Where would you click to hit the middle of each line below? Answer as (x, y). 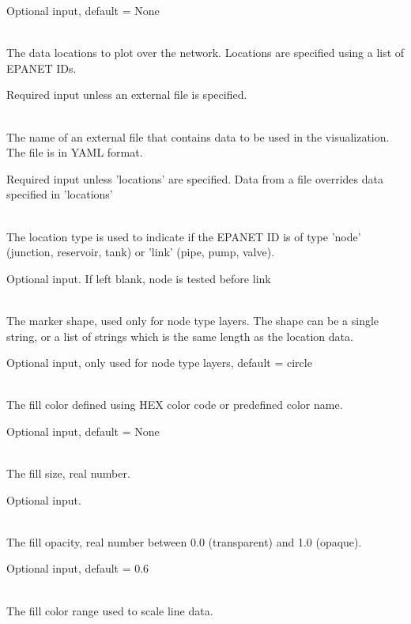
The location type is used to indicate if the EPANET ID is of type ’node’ (184, 236)
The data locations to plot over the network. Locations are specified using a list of (205, 53)
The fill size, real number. (68, 473)
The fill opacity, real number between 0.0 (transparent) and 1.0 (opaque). (184, 541)
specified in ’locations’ (60, 194)
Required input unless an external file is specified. (127, 95)
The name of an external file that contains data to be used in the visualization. (198, 136)
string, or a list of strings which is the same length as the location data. (180, 336)
